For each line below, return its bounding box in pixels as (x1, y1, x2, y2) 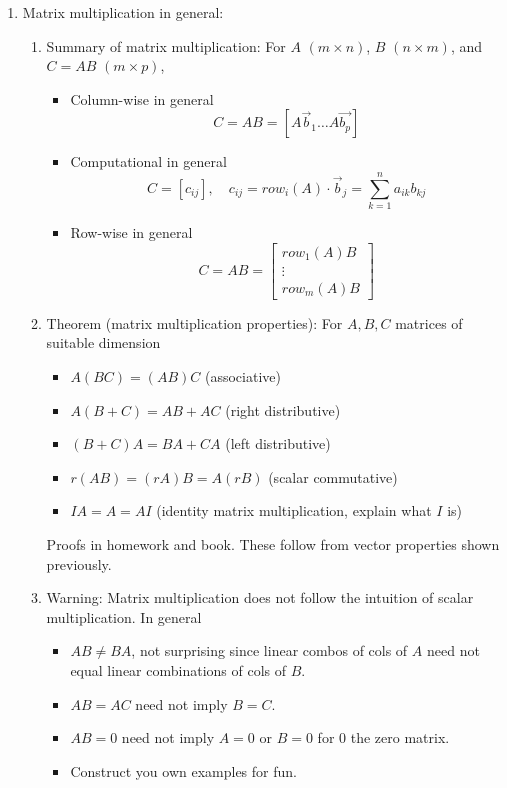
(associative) (204, 365, 281, 386)
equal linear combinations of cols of (70, 659, 287, 680)
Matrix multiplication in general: (22, 2, 224, 22)
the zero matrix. (350, 727, 450, 748)
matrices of (395, 312, 463, 333)
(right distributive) (225, 399, 341, 420)
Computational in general (70, 151, 227, 172)
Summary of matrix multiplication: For (46, 35, 286, 56)
